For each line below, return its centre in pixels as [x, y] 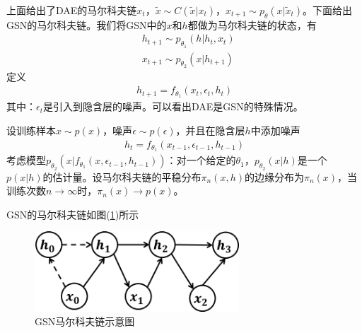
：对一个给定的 [201, 160]
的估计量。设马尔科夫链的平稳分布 [122, 176]
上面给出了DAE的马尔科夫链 [72, 10]
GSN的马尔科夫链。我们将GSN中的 [87, 24]
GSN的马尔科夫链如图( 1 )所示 [73, 214]
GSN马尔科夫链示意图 [85, 321]
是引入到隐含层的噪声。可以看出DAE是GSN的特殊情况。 [173, 106]
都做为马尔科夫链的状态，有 [252, 24]
